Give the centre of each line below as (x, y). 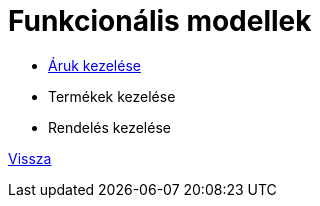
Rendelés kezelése (109, 127)
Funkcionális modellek (160, 21)
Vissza (30, 158)
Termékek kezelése (112, 96)
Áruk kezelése (94, 65)
